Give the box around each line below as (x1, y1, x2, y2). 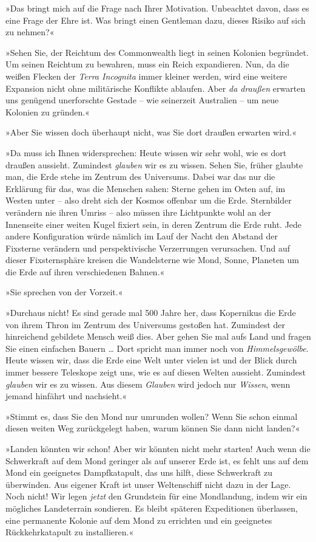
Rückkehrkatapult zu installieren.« (5, 526, 134, 538)
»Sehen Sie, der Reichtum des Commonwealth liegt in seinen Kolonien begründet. (5, 46, 309, 58)
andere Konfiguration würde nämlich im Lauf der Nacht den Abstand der (5, 230, 278, 242)
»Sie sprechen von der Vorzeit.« (5, 286, 123, 298)
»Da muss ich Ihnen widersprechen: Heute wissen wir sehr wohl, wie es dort (5, 146, 287, 159)
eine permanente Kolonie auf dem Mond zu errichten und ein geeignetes (5, 513, 272, 526)
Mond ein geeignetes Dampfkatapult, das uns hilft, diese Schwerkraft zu (5, 466, 273, 479)
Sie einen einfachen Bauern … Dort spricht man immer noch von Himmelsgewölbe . (5, 341, 309, 354)
